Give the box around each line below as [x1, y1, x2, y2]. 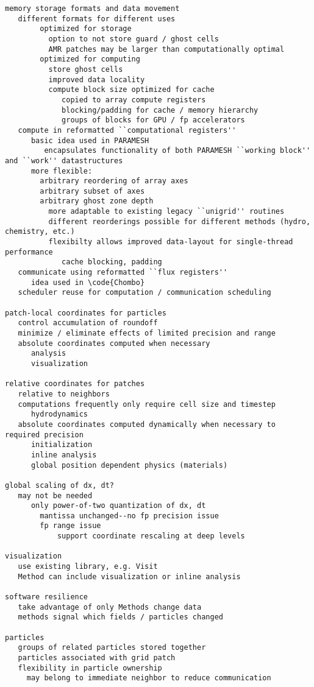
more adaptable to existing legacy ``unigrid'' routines [48, 207, 285, 216]
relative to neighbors [18, 389, 110, 398]
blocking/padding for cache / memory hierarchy [62, 105, 259, 114]
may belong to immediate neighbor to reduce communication [26, 674, 271, 683]
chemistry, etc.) [5, 227, 75, 236]
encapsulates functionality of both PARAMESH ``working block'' [44, 146, 311, 155]
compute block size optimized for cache [48, 85, 215, 94]
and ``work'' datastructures [5, 156, 123, 165]
